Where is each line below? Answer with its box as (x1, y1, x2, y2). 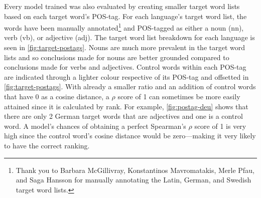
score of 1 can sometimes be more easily (117, 91, 240, 101)
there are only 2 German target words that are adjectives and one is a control (4, 111, 243, 121)
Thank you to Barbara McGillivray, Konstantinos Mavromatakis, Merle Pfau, (16, 164, 254, 175)
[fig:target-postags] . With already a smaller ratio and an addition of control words (4, 81, 256, 92)
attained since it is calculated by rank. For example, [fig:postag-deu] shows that (4, 101, 248, 111)
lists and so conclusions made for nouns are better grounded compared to (4, 52, 229, 62)
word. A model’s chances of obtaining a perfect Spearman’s (4, 120, 186, 131)
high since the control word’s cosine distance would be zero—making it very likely (4, 130, 256, 141)
